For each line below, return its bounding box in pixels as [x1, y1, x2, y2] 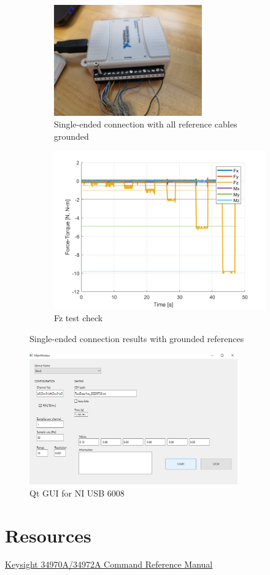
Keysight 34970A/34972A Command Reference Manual [5, 558, 213, 571]
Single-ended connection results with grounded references [29, 332, 244, 345]
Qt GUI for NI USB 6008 [29, 486, 125, 499]
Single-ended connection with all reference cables [54, 118, 237, 131]
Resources [5, 522, 91, 547]
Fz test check [54, 311, 103, 324]
